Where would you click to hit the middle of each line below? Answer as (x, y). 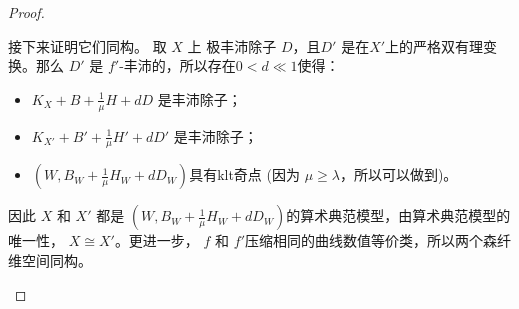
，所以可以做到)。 (398, 174)
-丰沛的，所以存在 (177, 65)
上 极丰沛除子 (232, 45)
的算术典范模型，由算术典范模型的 (398, 215)
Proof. (26, 12)
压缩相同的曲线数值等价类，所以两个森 (370, 240)
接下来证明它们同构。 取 (87, 45)
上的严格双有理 (434, 45)
